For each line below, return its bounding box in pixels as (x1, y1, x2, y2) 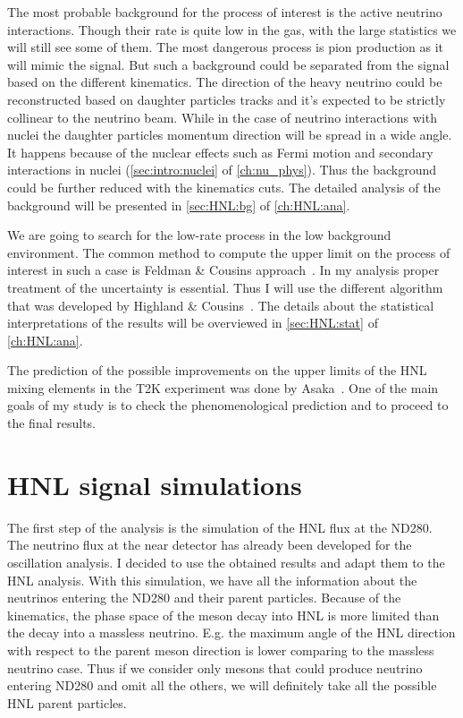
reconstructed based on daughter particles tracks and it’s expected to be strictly (7, 90, 446, 108)
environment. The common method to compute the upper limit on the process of (7, 243, 450, 261)
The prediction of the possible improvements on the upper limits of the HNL (7, 361, 427, 380)
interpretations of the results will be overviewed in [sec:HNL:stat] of (7, 313, 378, 332)
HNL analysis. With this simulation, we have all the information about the (7, 570, 417, 589)
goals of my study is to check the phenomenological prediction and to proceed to (7, 396, 449, 415)
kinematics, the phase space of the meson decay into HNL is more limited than (7, 605, 440, 624)
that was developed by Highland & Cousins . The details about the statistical (7, 295, 434, 314)
